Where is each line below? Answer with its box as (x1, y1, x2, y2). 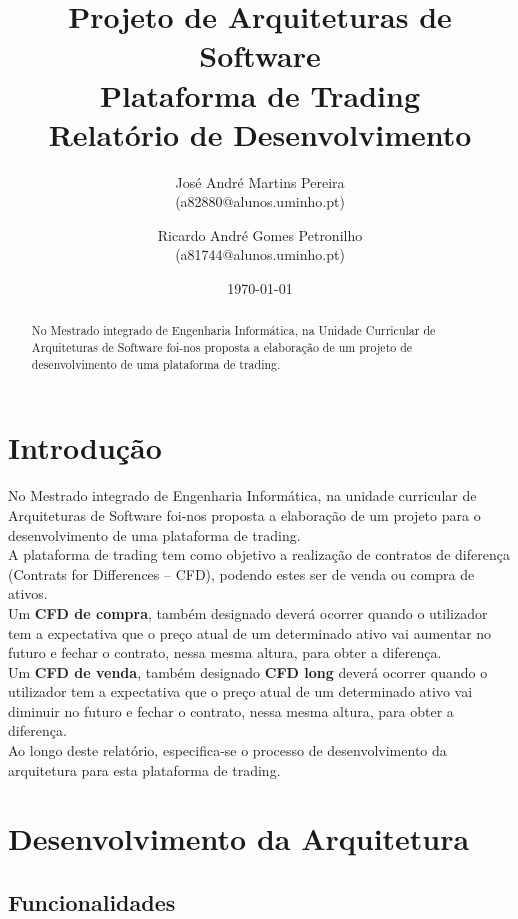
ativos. (8, 583, 48, 604)
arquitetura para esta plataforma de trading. (8, 759, 281, 780)
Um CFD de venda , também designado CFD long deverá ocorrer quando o (8, 661, 488, 682)
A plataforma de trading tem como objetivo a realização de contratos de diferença (8, 544, 510, 565)
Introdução (8, 427, 162, 468)
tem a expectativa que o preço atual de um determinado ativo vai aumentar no (8, 622, 492, 643)
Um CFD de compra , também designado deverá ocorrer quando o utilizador (8, 602, 488, 623)
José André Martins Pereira (175, 171, 345, 192)
